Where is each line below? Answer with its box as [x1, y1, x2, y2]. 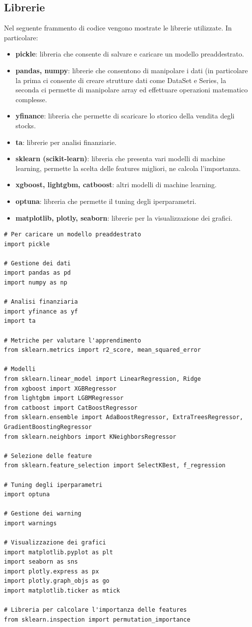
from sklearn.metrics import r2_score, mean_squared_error [4, 346, 201, 354]
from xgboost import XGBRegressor [4, 385, 117, 392]
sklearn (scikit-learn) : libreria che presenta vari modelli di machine [15, 153, 225, 164]
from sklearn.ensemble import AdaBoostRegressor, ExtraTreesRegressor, [4, 414, 243, 421]
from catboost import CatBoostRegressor [4, 404, 138, 411]
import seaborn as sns [4, 558, 78, 566]
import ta [4, 317, 36, 325]
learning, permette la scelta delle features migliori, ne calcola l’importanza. [15, 163, 241, 173]
